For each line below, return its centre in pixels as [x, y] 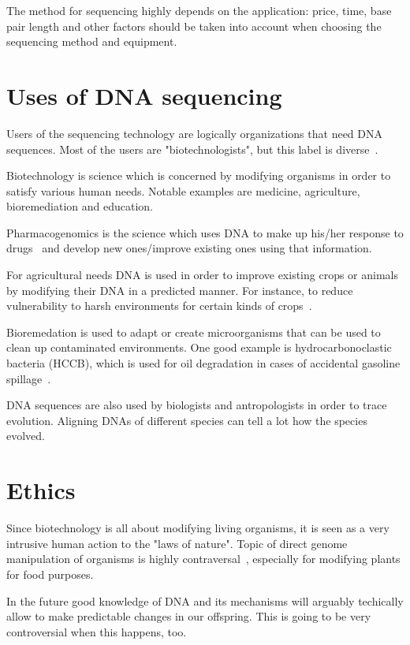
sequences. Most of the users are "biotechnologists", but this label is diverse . [192, 149]
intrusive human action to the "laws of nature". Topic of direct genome [177, 543]
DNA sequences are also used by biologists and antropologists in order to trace [197, 405]
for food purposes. [50, 574]
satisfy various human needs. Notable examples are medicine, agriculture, [183, 190]
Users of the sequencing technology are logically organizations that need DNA [194, 133]
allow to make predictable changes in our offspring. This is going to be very [189, 616]
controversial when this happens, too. [97, 631]
